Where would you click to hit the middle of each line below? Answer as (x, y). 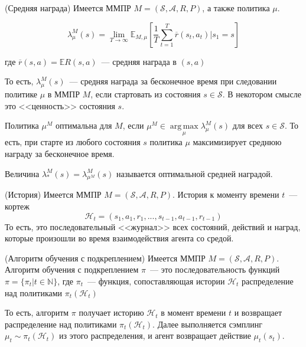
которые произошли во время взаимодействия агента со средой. (119, 238)
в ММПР (64, 94)
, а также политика (236, 8)
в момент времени (193, 312)
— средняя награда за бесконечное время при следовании (173, 81)
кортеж (17, 206)
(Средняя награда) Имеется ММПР (68, 8)
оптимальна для (84, 125)
